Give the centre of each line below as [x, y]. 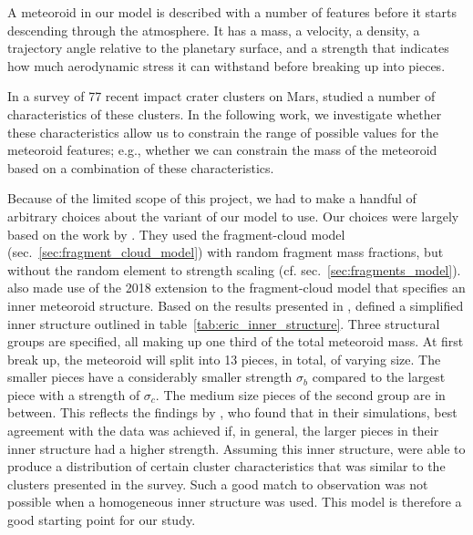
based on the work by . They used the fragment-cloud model [176, 234]
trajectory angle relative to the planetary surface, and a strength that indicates [228, 48]
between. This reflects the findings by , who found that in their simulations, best [232, 412]
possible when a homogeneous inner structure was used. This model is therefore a [235, 502]
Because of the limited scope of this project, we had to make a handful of [212, 198]
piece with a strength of [74, 394]
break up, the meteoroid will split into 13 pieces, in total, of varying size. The [224, 359]
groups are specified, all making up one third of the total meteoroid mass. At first [236, 341]
